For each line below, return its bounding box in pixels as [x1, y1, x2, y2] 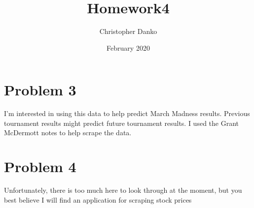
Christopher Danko [99, 26, 157, 36]
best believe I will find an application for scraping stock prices [4, 194, 192, 205]
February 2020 [107, 42, 150, 53]
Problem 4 [4, 156, 76, 177]
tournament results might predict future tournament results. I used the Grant [4, 118, 239, 128]
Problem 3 [4, 80, 76, 100]
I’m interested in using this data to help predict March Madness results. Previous [4, 108, 250, 119]
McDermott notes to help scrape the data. [4, 127, 132, 138]
